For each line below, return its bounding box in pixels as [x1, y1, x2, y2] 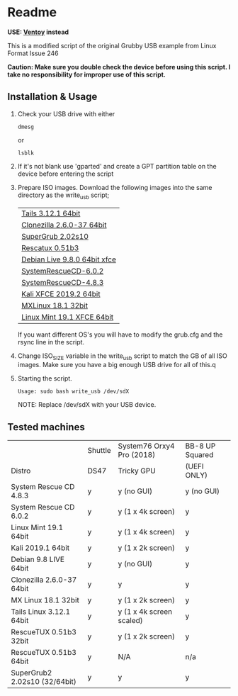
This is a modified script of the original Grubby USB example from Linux [7, 41, 217, 50]
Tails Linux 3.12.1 [11, 607, 71, 617]
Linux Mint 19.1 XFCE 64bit [21, 312, 114, 322]
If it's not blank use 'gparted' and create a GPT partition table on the [17, 162, 217, 170]
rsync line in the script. [17, 337, 85, 346]
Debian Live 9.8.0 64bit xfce [21, 254, 117, 264]
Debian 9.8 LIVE [11, 554, 65, 564]
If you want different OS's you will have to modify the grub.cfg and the [17, 330, 223, 339]
